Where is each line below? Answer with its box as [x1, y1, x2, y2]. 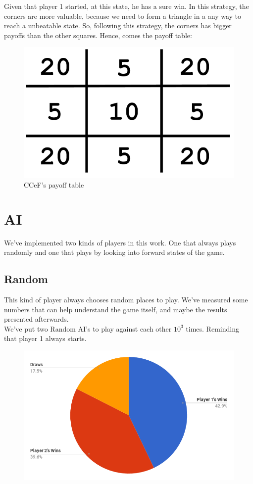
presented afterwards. [4, 314, 69, 324]
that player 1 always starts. [4, 333, 87, 343]
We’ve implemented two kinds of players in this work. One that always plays [4, 237, 236, 247]
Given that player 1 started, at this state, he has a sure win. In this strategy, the [4, 1, 249, 11]
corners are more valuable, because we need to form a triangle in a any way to [4, 10, 242, 21]
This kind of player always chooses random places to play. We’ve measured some [4, 294, 248, 305]
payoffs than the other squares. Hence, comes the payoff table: [4, 30, 192, 40]
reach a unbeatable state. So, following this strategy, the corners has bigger [4, 20, 232, 31]
